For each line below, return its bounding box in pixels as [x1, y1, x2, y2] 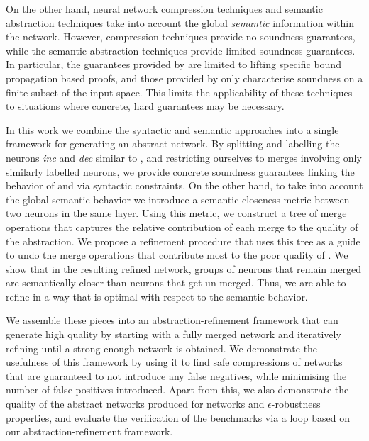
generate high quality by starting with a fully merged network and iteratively [6, 327, 341, 342]
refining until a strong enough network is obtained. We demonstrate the [6, 340, 318, 355]
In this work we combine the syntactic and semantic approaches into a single [6, 122, 339, 137]
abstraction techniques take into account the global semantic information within [6, 15, 355, 30]
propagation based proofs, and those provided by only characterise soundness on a [6, 70, 363, 85]
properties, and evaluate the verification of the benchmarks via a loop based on [6, 410, 350, 425]
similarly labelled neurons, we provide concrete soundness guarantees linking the [6, 164, 355, 179]
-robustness [271, 396, 321, 411]
